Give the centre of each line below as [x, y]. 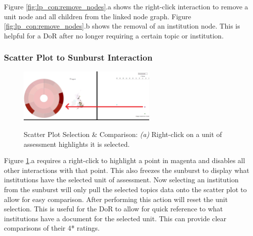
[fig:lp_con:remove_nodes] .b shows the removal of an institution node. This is [122, 26]
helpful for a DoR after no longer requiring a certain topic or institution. [114, 35]
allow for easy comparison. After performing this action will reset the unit [116, 199]
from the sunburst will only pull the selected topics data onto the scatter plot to [126, 189]
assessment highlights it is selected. [77, 144]
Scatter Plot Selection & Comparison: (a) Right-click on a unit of [123, 134]
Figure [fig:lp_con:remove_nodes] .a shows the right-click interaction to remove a [126, 6]
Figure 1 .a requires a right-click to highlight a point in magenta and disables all [125, 160]
